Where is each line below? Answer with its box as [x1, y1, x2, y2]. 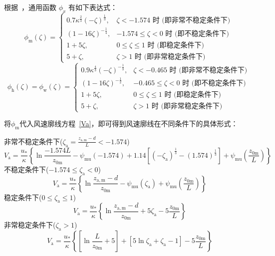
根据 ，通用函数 [4, 2, 56, 12]
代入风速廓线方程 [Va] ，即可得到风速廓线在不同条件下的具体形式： [19, 118, 238, 129]
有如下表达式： [68, 2, 118, 12]
